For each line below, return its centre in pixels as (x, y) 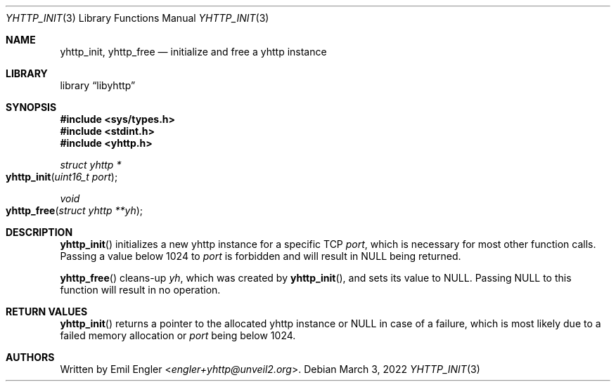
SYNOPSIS (31, 107)
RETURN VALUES (47, 311)
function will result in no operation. (140, 290)
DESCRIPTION (39, 232)
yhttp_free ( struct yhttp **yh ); (75, 210)
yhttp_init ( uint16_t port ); (62, 177)
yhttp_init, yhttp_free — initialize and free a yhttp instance (193, 52)
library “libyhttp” (98, 85)
